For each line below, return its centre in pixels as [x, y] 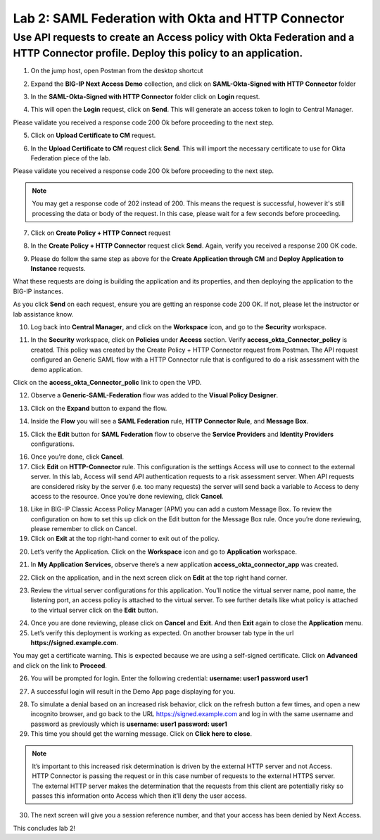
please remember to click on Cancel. [84, 529]
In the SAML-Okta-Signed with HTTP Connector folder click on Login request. [145, 97]
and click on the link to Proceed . [60, 666]
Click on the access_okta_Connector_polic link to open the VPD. [107, 382]
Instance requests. [58, 269]
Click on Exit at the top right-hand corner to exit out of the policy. [125, 539]
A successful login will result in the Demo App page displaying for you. [133, 691]
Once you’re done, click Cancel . [77, 457]
